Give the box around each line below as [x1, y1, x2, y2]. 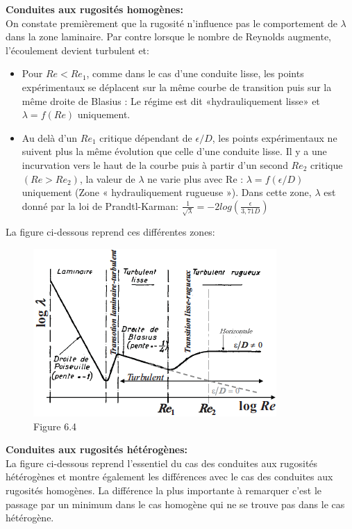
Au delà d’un [22, 130, 78, 145]
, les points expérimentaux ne [212, 130, 337, 145]
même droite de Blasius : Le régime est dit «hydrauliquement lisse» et [22, 93, 320, 108]
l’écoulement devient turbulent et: [6, 42, 149, 57]
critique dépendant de [99, 130, 192, 145]
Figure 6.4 [33, 418, 77, 433]
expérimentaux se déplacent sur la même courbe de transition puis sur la [22, 79, 332, 94]
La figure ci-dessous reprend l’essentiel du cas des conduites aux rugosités [6, 455, 318, 470]
